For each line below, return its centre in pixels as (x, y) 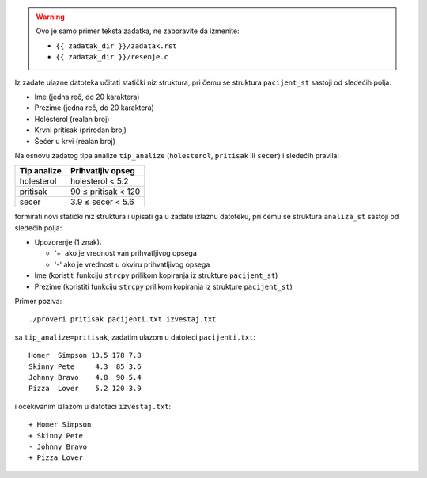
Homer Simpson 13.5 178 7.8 (85, 355)
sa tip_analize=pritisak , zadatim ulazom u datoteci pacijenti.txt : (135, 337)
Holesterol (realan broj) (72, 119)
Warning (50, 17)
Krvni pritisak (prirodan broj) (80, 130)
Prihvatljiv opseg (103, 171)
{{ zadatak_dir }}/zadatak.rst (116, 46)
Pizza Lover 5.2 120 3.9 (85, 389)
